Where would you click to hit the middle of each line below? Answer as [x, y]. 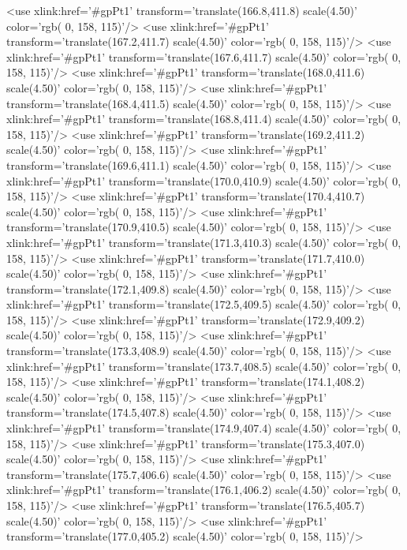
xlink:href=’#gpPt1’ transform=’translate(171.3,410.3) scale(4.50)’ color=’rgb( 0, [204, 242]
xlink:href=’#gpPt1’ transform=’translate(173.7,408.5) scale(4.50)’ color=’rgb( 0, [204, 366]
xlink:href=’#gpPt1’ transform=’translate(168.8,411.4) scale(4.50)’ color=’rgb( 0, [204, 119]
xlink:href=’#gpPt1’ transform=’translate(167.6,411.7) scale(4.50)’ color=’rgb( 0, [204, 56]
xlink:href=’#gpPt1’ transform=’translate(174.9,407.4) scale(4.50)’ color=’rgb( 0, [204, 428]
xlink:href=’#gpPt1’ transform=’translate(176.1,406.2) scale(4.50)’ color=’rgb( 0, [204, 490]
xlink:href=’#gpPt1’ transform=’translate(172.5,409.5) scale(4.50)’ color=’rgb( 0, [204, 304]
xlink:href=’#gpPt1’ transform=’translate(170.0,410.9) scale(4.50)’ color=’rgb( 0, [204, 180]
